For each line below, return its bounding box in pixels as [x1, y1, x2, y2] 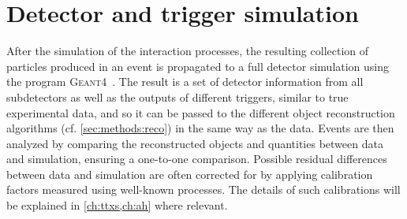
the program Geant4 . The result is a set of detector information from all [6, 73, 364, 90]
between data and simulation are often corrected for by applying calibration [6, 165, 373, 182]
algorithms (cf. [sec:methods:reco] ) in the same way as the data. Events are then [6, 120, 394, 136]
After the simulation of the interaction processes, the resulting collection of [6, 43, 369, 59]
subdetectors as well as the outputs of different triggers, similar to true [6, 88, 349, 105]
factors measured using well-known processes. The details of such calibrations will [6, 181, 401, 198]
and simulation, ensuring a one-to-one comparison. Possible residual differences [6, 150, 387, 167]
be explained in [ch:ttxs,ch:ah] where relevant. [6, 197, 228, 213]
